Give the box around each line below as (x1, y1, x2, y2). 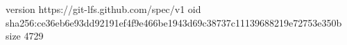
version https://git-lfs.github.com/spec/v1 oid (6, 2, 201, 16)
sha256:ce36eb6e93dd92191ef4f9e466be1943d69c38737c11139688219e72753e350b (6, 15, 342, 29)
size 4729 (6, 29, 44, 43)
